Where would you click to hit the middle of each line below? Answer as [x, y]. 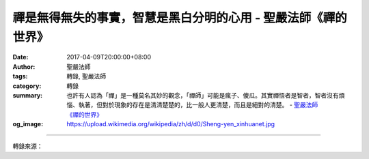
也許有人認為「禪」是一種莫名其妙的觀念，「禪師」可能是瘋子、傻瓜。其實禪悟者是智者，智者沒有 [203, 95]
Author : [24, 67]
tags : [20, 76]
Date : [20, 57]
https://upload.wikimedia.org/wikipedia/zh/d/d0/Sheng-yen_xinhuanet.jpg [171, 124]
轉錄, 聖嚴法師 [86, 76]
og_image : [28, 124]
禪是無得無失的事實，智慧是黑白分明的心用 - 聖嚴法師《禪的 [180, 18]
